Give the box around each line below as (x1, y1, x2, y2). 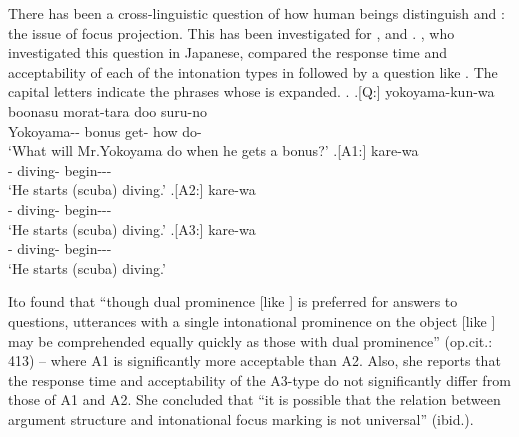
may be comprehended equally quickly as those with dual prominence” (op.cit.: (8, 330, 493, 351)
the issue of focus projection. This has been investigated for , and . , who (8, 22, 455, 43)
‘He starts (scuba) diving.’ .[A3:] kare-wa (8, 218, 256, 239)
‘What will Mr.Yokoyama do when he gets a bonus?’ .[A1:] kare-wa (8, 140, 419, 161)
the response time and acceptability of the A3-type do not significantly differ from (8, 369, 511, 390)
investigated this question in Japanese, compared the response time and (8, 42, 447, 63)
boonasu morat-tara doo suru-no (8, 100, 208, 121)
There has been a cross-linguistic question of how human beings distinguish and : (8, 3, 505, 23)
